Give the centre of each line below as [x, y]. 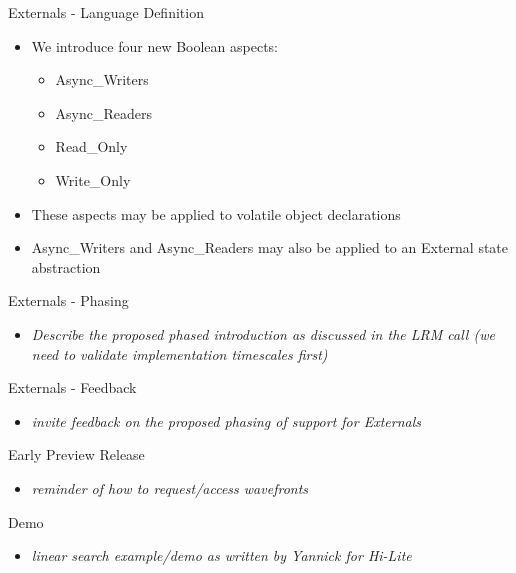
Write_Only [93, 179]
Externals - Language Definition [106, 12]
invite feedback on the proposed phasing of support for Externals [226, 420]
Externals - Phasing [68, 300]
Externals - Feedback [72, 387]
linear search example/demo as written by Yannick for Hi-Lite [221, 555]
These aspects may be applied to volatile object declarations [216, 213]
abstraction [66, 266]
